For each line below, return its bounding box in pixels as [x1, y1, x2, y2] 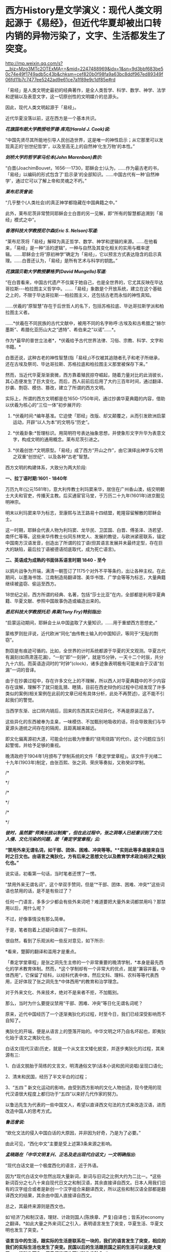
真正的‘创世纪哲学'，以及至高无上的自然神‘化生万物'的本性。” [9, 143, 135, 149]
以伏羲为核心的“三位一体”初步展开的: [5, 401, 82, 408]
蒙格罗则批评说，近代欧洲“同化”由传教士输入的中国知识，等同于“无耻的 [5, 630, 154, 636]
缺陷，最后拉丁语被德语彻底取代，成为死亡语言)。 [14, 546, 119, 552]
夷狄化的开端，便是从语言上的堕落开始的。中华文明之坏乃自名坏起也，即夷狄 [5, 1028, 166, 1034]
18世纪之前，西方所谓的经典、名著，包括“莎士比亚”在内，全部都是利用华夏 [5, 591, 161, 598]
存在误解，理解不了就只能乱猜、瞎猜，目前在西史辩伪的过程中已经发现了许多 [5, 684, 166, 690]
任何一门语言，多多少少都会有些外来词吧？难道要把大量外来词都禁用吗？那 [5, 899, 161, 905]
